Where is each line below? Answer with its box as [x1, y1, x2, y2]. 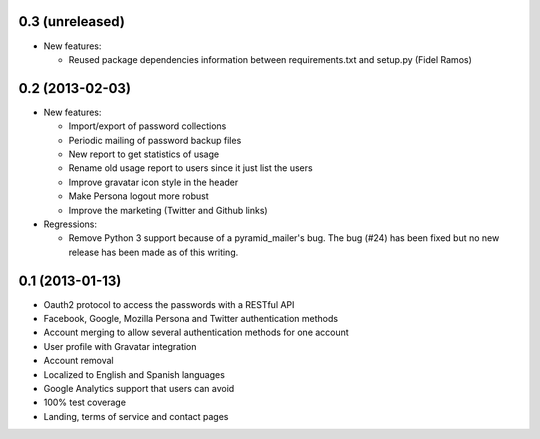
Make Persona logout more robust [68, 190, 209, 202]
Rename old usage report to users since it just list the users [68, 162, 314, 174]
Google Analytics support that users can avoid [43, 382, 235, 394]
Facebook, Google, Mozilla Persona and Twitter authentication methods [43, 313, 339, 325]
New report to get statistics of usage [68, 148, 220, 160]
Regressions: [43, 218, 98, 230]
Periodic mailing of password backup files [68, 134, 242, 146]
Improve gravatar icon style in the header [68, 176, 239, 188]
